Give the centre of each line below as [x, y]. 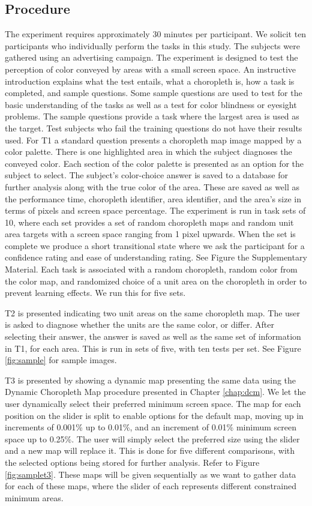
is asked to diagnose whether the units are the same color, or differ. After [139, 324]
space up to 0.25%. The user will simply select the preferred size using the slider [152, 438]
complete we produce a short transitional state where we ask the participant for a [155, 245]
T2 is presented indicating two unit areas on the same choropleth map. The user [153, 312]
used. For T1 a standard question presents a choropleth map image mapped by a [153, 140]
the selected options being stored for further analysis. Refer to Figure [132, 462]
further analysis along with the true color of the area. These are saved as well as [152, 186]
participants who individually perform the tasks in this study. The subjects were [152, 45]
